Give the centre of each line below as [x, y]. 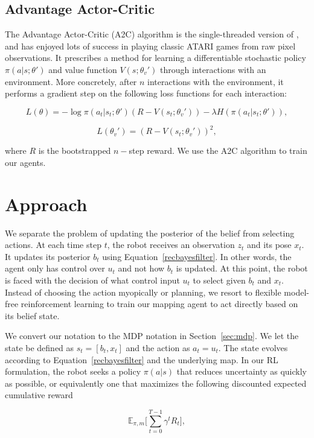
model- [296, 292]
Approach [46, 204]
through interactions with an [213, 69]
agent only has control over [55, 268]
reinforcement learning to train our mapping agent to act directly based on [159, 304]
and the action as [158, 347]
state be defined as [40, 347]
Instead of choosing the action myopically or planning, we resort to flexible [143, 292]
